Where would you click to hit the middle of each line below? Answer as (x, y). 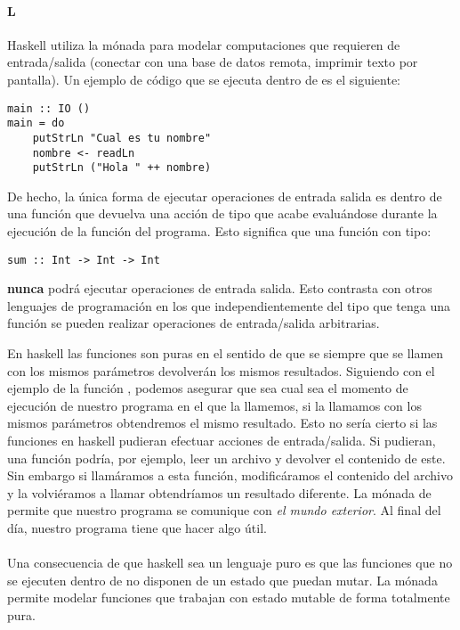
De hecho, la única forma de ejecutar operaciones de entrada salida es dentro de (225, 196)
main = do (36, 123)
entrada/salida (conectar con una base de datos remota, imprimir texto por (213, 62)
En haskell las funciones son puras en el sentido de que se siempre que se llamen (226, 353)
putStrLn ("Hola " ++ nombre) (122, 168)
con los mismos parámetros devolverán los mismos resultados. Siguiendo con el (221, 370)
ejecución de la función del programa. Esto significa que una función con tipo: (219, 231)
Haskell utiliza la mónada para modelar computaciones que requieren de (204, 44)
